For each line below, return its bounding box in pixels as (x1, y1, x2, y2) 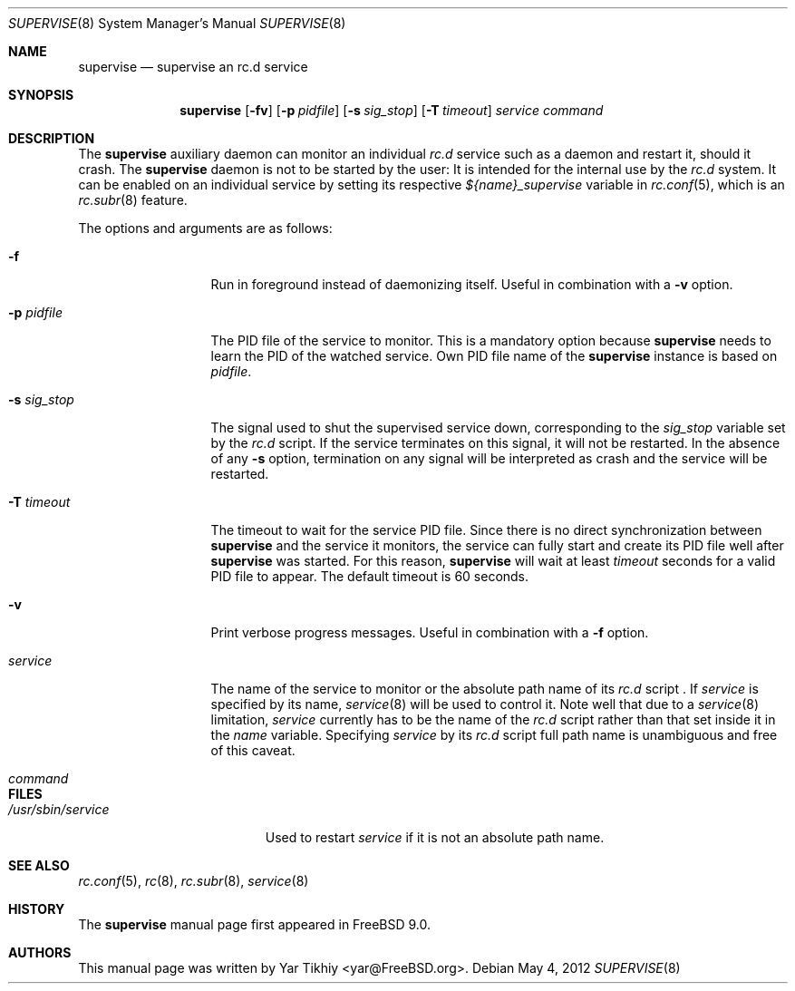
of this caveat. (210, 743, 296, 758)
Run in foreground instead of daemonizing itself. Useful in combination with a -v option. (210, 277, 733, 292)
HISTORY (8, 901, 65, 917)
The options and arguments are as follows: (78, 220, 333, 236)
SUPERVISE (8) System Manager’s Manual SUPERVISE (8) (8, 15, 346, 31)
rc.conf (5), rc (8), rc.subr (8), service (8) (78, 873, 309, 889)
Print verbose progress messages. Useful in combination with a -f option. (210, 625, 649, 640)
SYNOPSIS (8, 87, 74, 102)
